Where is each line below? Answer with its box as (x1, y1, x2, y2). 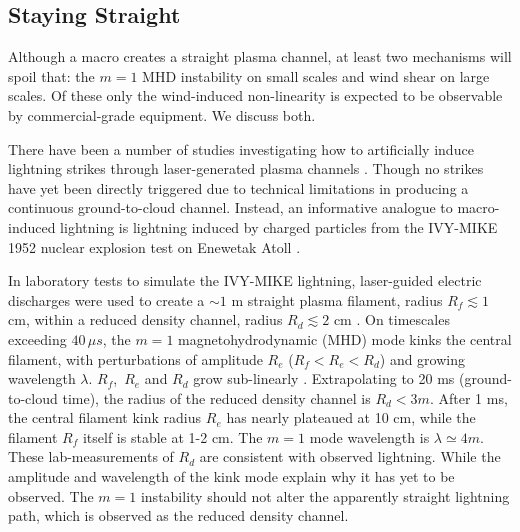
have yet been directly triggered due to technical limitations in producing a (8, 177, 469, 198)
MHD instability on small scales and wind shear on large (142, 65, 490, 86)
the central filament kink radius (8, 407, 202, 428)
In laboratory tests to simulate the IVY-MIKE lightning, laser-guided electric (8, 270, 482, 291)
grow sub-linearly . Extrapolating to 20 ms (193, 368, 455, 389)
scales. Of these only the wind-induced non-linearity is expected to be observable (8, 85, 503, 106)
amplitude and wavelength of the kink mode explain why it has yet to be (8, 466, 455, 487)
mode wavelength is (309, 426, 430, 447)
